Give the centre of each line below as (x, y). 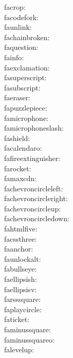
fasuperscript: (25, 77)
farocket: (18, 168)
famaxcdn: (21, 178)
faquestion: (21, 47)
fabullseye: (21, 269)
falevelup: (19, 350)
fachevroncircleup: (33, 208)
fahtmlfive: (21, 229)
